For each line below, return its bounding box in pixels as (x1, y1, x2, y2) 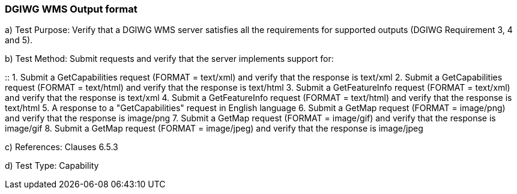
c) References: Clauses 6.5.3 (5, 142, 118, 153)
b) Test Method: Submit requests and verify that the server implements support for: (5, 53, 334, 64)
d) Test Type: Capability (5, 160, 99, 171)
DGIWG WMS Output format (5, 3, 138, 15)
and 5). (5, 35, 33, 46)
